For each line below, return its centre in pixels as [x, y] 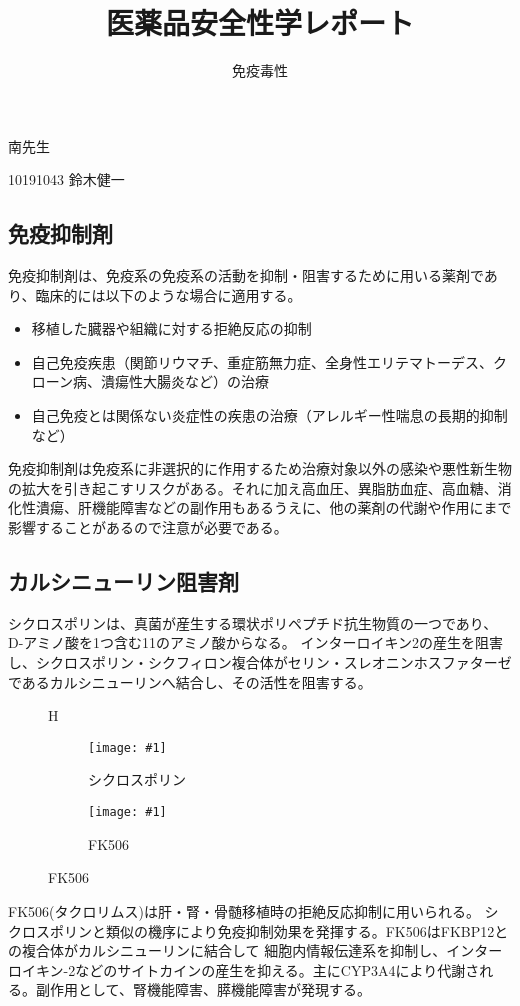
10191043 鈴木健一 [66, 179]
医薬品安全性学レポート [259, 22]
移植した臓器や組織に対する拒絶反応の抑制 [171, 328]
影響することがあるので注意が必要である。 [148, 527]
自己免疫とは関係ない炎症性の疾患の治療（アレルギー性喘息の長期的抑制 [269, 415]
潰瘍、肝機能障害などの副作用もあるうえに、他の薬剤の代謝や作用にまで [273, 507]
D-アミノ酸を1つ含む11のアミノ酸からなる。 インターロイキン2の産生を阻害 [256, 642]
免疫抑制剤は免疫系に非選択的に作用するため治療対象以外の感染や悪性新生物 [260, 468]
